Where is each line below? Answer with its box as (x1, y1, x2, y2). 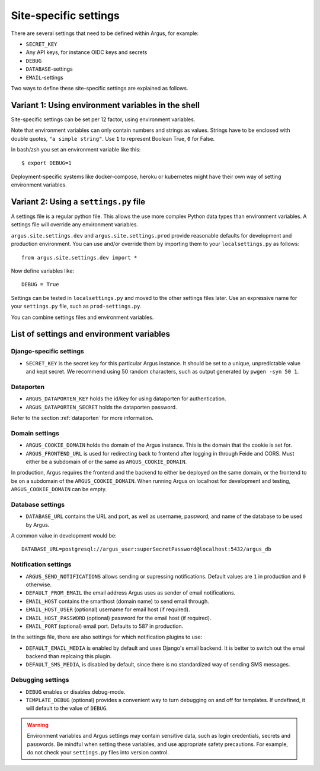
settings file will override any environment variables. (11, 221, 139, 228)
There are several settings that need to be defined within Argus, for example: (11, 30, 199, 37)
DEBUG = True (21, 281, 59, 288)
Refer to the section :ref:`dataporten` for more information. (11, 415, 153, 422)
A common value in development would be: (11, 532, 117, 539)
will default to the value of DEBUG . (25, 704, 108, 712)
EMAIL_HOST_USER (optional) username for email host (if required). (25, 606, 190, 613)
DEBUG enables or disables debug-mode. (25, 688, 126, 695)
